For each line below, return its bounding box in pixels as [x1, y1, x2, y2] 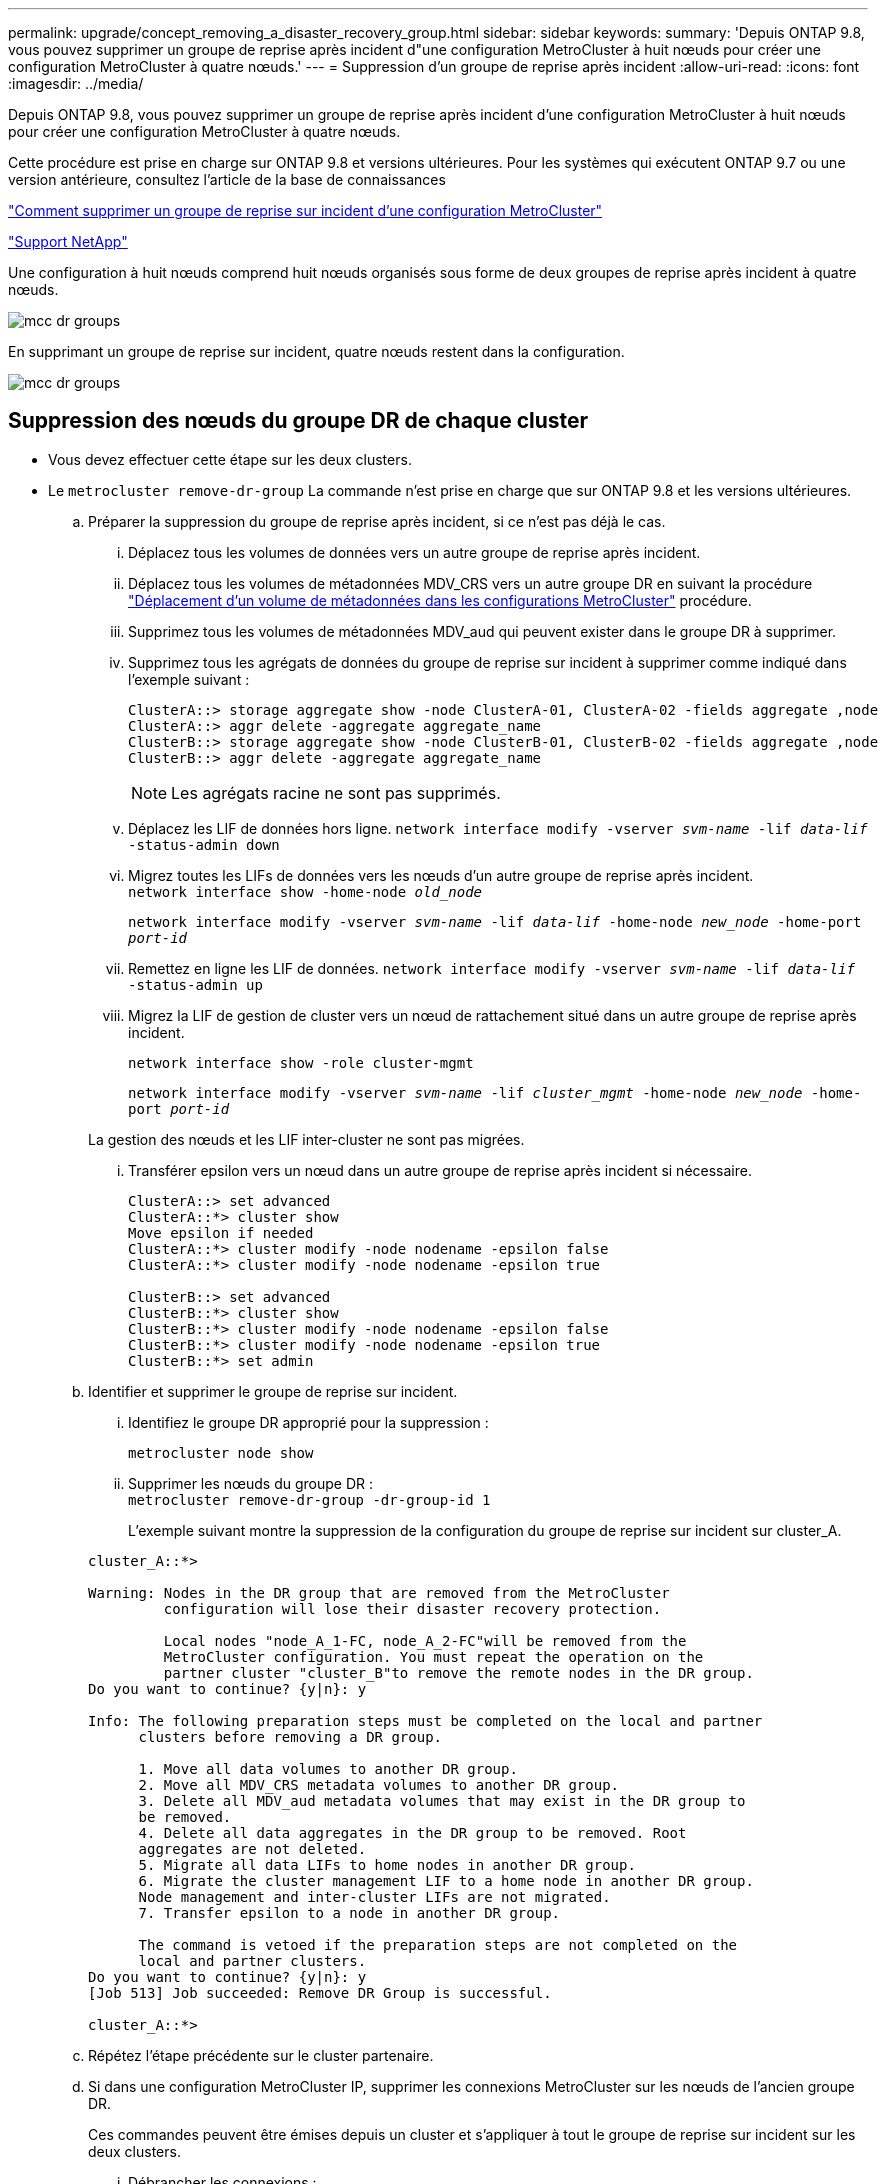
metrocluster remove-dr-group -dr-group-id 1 [128, 1491, 491, 1508]
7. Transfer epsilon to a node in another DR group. [138, 1904, 561, 1921]
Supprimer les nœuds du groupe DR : [128, 1474, 373, 1492]
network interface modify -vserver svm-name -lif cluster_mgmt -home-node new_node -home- [128, 1084, 862, 1101]
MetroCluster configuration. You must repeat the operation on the [163, 1648, 704, 1665]
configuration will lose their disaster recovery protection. [163, 1600, 662, 1617]
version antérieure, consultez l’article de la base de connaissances [8, 171, 446, 188]
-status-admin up [128, 976, 263, 993]
